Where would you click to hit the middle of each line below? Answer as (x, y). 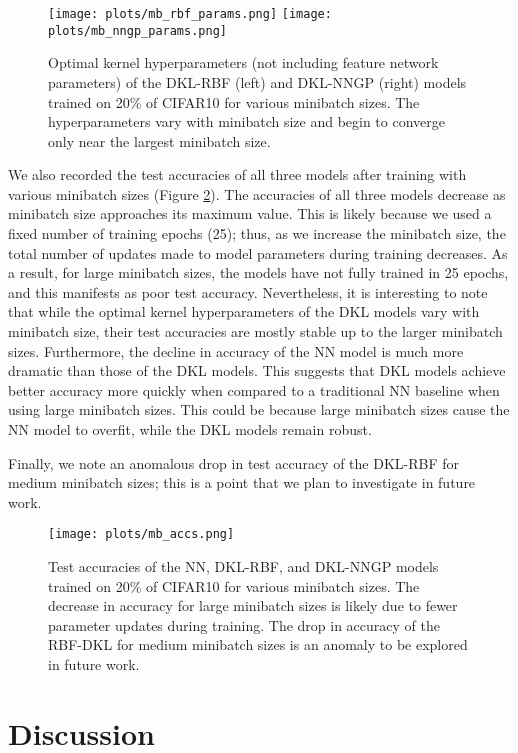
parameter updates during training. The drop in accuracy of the (244, 624)
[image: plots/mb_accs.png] (141, 534)
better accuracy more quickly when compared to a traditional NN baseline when (254, 389)
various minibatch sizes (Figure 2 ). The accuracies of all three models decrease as (257, 193)
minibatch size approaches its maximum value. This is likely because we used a (250, 213)
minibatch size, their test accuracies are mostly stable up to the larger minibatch (255, 331)
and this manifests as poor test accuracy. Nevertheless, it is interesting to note (248, 291)
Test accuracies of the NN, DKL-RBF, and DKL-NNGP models (243, 566)
